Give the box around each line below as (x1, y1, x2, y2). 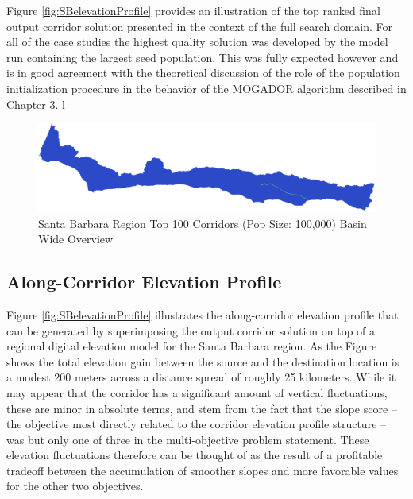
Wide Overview (38, 230, 114, 247)
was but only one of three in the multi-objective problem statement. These (6, 431, 369, 447)
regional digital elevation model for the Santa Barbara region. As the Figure (6, 338, 377, 354)
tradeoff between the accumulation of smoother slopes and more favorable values (6, 462, 399, 478)
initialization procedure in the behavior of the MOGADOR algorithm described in (6, 79, 407, 96)
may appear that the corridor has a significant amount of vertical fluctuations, (6, 384, 388, 400)
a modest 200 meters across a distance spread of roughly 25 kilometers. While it (6, 369, 396, 385)
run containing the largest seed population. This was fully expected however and (6, 48, 399, 65)
